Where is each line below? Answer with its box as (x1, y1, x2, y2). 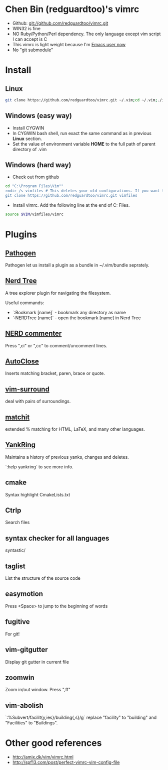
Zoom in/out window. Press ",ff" (5, 687, 71, 693)
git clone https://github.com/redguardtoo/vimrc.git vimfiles (5, 193, 137, 198)
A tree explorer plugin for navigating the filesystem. (5, 290, 111, 296)
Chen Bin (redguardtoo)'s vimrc (5, 4, 139, 15)
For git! (5, 631, 20, 637)
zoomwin (5, 673, 35, 682)
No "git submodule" (12, 47, 53, 53)
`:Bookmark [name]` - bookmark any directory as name (12, 309, 126, 315)
